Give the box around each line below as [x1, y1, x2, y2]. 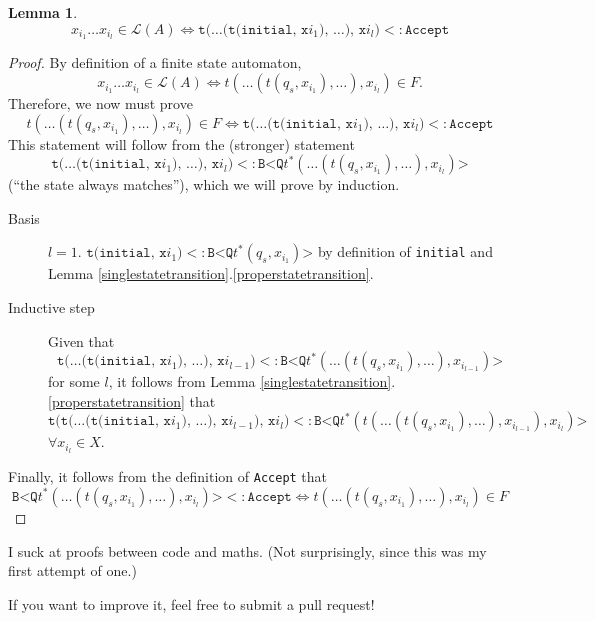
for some [48, 371, 100, 392]
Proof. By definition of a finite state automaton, [8, 52, 302, 73]
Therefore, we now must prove [8, 93, 193, 114]
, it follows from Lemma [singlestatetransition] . [108, 371, 396, 392]
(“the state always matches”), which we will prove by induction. [8, 174, 400, 195]
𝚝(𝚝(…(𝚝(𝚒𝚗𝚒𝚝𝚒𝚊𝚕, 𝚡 [48, 414, 171, 429]
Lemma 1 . [8, 2, 78, 22]
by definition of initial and [317, 241, 493, 262]
